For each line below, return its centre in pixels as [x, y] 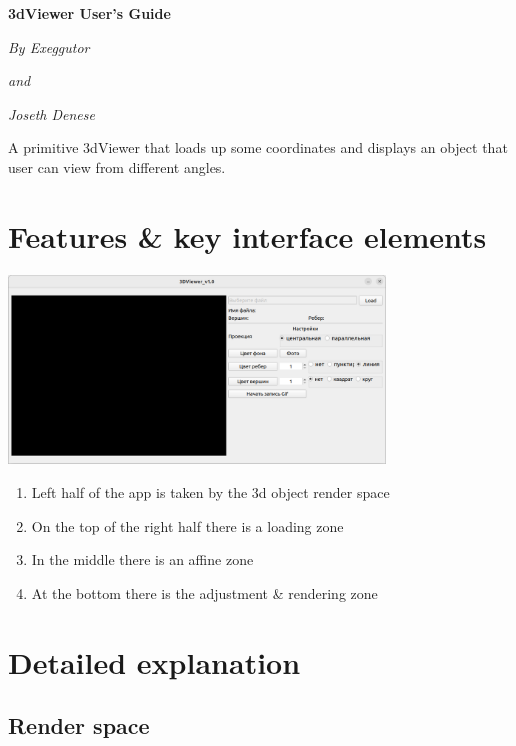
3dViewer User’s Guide [89, 13]
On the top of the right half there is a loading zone [187, 525]
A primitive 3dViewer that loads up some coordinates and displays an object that [258, 147]
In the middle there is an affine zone [142, 559]
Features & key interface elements [247, 235]
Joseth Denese [51, 113]
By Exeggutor [49, 46]
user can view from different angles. [117, 166]
